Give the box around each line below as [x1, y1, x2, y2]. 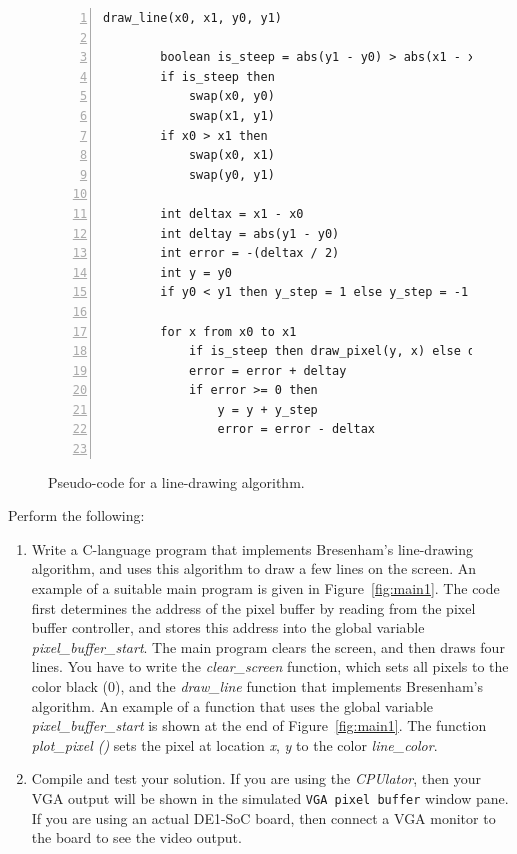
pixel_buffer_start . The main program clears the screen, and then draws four [31, 636, 505, 657]
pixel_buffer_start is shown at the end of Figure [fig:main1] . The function [31, 715, 487, 736]
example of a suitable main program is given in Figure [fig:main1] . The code [31, 578, 500, 599]
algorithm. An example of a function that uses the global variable [31, 695, 433, 716]
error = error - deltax [217, 422, 376, 437]
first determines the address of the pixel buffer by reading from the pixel [31, 597, 476, 618]
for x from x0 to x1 [160, 324, 297, 339]
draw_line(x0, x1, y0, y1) [103, 11, 282, 25]
